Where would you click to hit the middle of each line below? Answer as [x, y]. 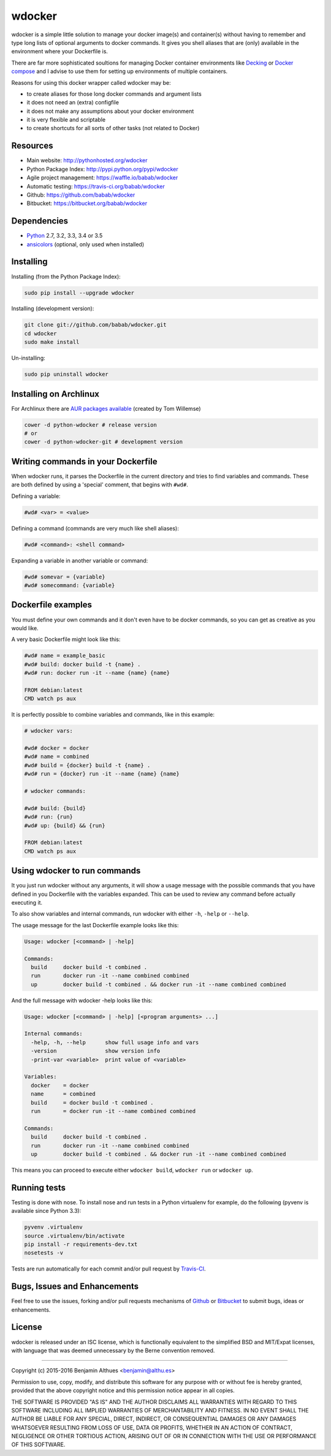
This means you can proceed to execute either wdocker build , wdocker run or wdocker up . [132, 1170]
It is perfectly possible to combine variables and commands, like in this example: [113, 715]
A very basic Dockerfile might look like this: [66, 639]
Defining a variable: [36, 496]
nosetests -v [44, 1253]
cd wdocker [40, 333]
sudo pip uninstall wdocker [66, 374]
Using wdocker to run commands [76, 871]
